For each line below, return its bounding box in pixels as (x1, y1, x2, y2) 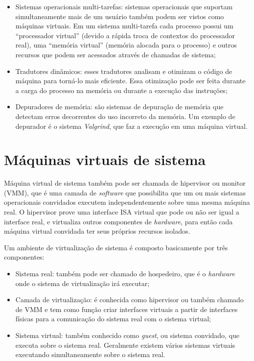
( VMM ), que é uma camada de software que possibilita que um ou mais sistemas (4, 187, 246, 197)
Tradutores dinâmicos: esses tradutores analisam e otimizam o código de (15, 66, 232, 76)
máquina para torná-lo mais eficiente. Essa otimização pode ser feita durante (15, 75, 246, 86)
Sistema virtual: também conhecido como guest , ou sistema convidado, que (15, 330, 240, 340)
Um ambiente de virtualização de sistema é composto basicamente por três (4, 242, 228, 252)
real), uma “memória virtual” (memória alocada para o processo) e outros (15, 40, 237, 50)
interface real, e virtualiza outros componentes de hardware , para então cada (4, 216, 233, 226)
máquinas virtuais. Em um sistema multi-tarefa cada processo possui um (15, 21, 233, 31)
